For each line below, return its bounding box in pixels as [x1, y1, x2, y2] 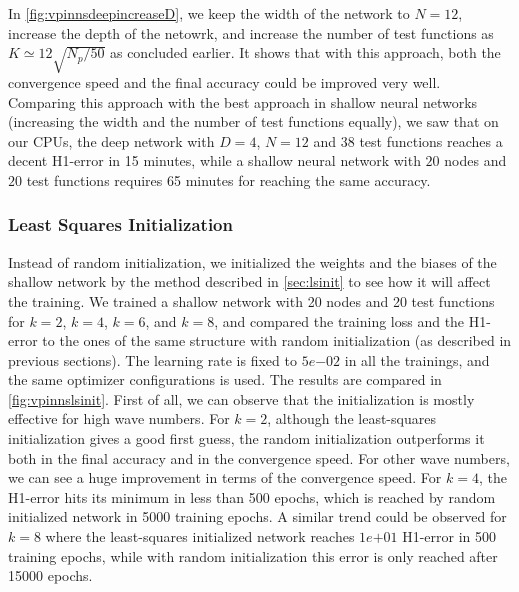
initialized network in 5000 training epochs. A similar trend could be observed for [8, 506, 507, 527]
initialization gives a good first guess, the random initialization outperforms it [8, 428, 485, 449]
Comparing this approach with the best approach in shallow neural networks [8, 91, 478, 112]
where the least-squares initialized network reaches [45, 526, 355, 547]
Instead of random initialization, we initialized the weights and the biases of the [8, 251, 497, 272]
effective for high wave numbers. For [8, 408, 230, 429]
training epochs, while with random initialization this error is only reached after [8, 545, 498, 566]
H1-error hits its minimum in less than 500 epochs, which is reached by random [8, 486, 496, 507]
